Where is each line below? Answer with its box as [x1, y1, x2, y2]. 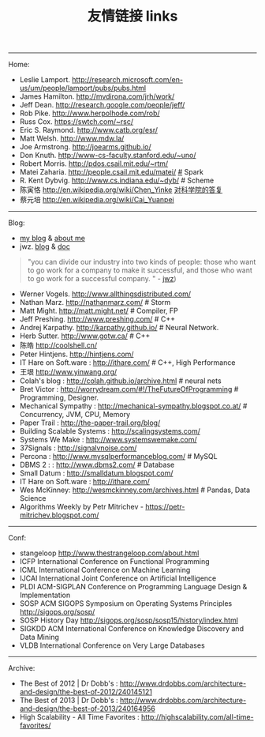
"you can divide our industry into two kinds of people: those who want [27, 258, 256, 267]
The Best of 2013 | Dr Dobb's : [19, 696, 118, 705]
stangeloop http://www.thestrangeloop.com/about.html [19, 548, 200, 558]
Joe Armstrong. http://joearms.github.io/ [19, 142, 151, 152]
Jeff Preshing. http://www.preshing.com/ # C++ [19, 314, 176, 324]
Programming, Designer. [19, 393, 99, 403]
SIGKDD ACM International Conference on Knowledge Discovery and [19, 624, 244, 634]
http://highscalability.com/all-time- [140, 713, 254, 722]
